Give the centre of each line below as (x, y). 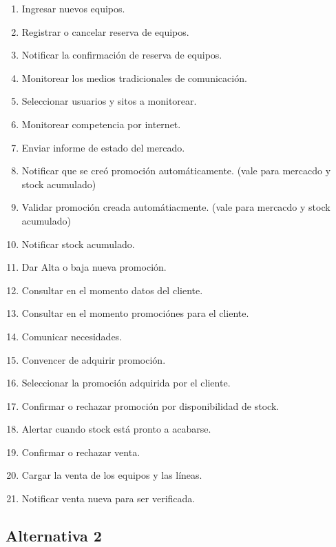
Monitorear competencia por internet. (101, 124)
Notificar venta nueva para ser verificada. (108, 498)
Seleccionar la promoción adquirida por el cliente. (126, 383)
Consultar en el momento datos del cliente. (112, 290)
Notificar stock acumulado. (78, 244)
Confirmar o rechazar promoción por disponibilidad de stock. (150, 405)
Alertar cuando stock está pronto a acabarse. (116, 429)
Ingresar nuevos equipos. (73, 8)
